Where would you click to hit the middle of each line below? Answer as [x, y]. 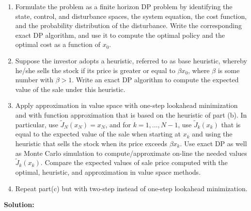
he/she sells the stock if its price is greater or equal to [95, 70]
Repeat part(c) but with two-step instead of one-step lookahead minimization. [131, 188]
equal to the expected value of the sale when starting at [98, 134]
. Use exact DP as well [213, 143]
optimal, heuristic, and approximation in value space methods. [108, 172]
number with [34, 80]
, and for [118, 124]
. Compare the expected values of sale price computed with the [134, 162]
